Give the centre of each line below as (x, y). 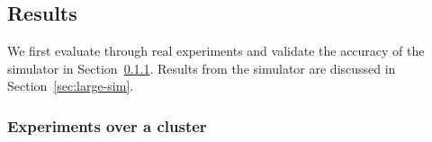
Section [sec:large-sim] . (71, 86)
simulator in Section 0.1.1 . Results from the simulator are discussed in (202, 68)
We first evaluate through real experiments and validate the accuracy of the (216, 51)
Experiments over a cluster (107, 125)
